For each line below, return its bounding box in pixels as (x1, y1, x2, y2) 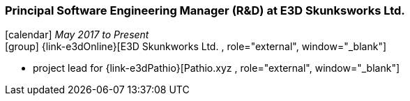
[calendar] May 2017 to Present (5, 29, 149, 41)
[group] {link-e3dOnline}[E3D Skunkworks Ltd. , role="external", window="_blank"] (5, 40, 387, 53)
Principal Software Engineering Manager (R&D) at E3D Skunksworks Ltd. (5, 3, 405, 17)
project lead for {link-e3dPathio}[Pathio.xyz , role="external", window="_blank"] (33, 62, 400, 75)
